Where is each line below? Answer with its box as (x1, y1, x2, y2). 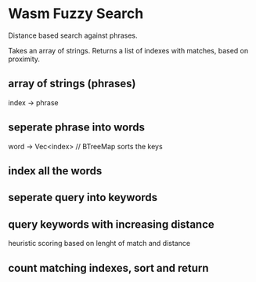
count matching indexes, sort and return (8, 261, 209, 275)
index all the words (8, 164, 103, 178)
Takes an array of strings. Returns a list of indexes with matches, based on (8, 46, 249, 55)
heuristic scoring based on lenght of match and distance (8, 239, 190, 248)
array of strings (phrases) (8, 77, 136, 90)
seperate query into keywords (8, 191, 158, 204)
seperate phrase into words (8, 121, 146, 134)
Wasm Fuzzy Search (8, 5, 144, 23)
